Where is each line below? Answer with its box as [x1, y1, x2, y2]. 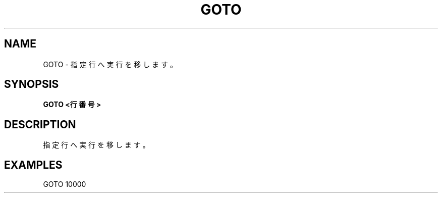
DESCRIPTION [4, 118, 76, 131]
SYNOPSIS [4, 78, 59, 91]
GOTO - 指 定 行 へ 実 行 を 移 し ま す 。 [43, 60, 178, 69]
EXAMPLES [4, 158, 63, 171]
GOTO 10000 [43, 180, 86, 189]
